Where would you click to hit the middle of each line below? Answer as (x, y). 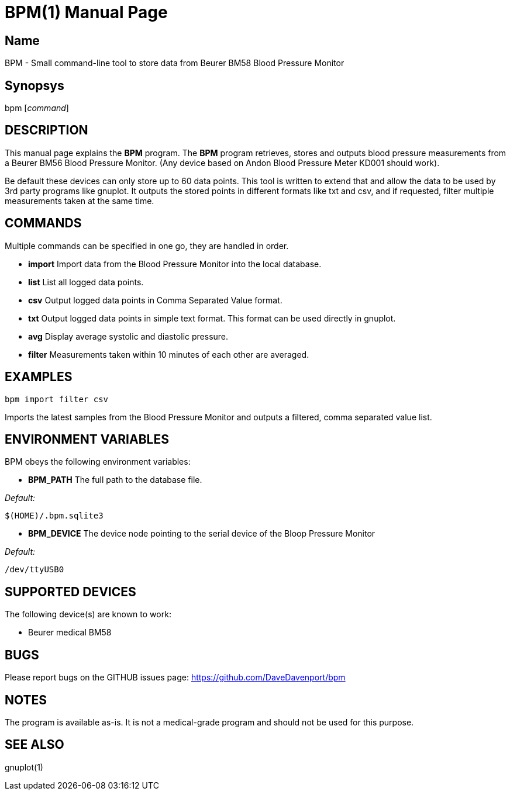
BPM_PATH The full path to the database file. (115, 480)
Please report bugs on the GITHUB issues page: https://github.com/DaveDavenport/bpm (175, 678)
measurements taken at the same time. (80, 201)
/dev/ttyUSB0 (35, 570)
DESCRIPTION (46, 130)
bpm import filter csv (57, 399)
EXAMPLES (39, 377)
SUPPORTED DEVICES (70, 592)
